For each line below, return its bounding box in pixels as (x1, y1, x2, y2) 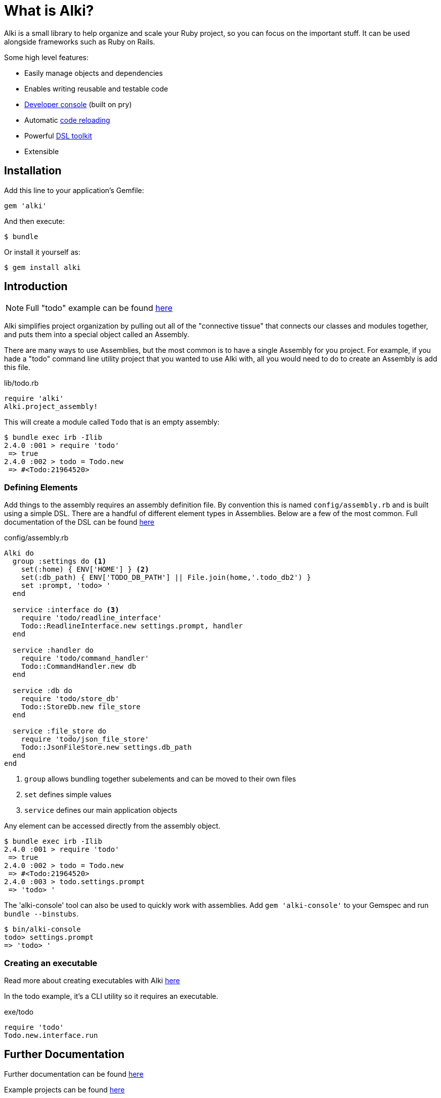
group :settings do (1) (12, 557, 107, 566)
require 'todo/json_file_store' (21, 735, 149, 744)
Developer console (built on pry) (24, 100, 132, 109)
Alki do (4, 549, 34, 558)
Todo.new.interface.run (4, 1031, 98, 1039)
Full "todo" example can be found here (26, 303, 173, 313)
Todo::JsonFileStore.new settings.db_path (21, 743, 192, 752)
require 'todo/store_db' (21, 695, 119, 703)
